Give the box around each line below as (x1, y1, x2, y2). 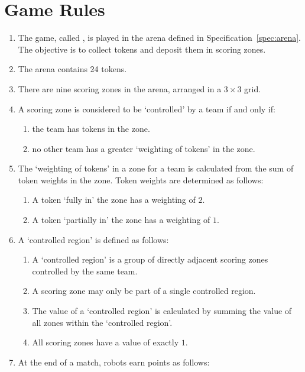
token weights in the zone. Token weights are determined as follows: (18, 173, 264, 186)
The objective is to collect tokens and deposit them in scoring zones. (18, 43, 266, 55)
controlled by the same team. (32, 264, 138, 277)
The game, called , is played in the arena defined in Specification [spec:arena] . (18, 31, 301, 44)
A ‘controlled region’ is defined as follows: (18, 233, 169, 245)
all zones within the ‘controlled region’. (32, 316, 173, 328)
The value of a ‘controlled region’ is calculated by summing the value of (32, 305, 292, 317)
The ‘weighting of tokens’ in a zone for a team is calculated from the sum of (18, 162, 294, 174)
